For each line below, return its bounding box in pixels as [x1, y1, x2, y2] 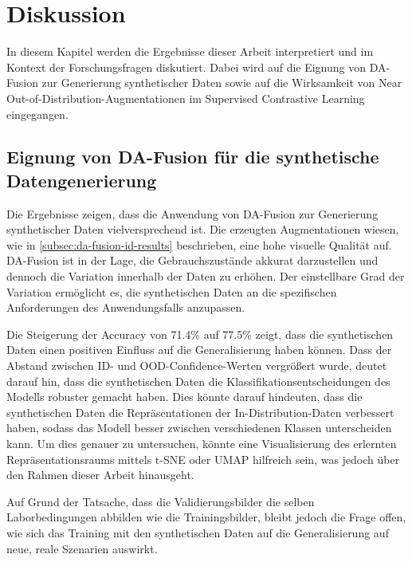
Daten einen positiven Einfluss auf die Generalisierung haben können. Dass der [6, 341, 392, 358]
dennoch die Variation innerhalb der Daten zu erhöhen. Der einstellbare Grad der [6, 268, 405, 285]
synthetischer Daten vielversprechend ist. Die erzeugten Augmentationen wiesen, [6, 221, 399, 238]
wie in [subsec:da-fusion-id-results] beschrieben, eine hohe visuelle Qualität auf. [6, 236, 392, 253]
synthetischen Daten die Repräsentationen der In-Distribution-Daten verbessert [6, 403, 394, 420]
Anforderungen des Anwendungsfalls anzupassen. [6, 299, 245, 316]
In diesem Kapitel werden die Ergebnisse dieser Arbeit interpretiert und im [6, 43, 374, 60]
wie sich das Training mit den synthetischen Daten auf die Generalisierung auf [6, 524, 389, 540]
